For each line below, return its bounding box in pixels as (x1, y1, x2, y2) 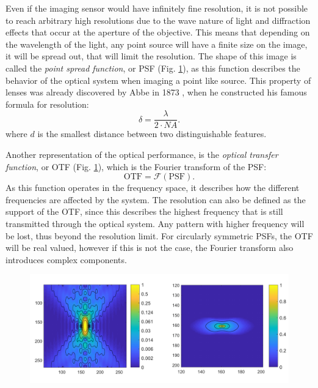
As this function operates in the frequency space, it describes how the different (5, 181, 300, 194)
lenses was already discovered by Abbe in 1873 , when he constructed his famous (5, 86, 307, 99)
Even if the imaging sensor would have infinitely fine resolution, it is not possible (5, 2, 308, 14)
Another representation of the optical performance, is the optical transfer (5, 148, 278, 160)
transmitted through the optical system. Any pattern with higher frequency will (5, 217, 305, 229)
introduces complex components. (5, 253, 127, 266)
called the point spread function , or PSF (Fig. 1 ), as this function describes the (5, 61, 300, 74)
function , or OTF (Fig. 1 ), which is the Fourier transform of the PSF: (5, 160, 267, 173)
